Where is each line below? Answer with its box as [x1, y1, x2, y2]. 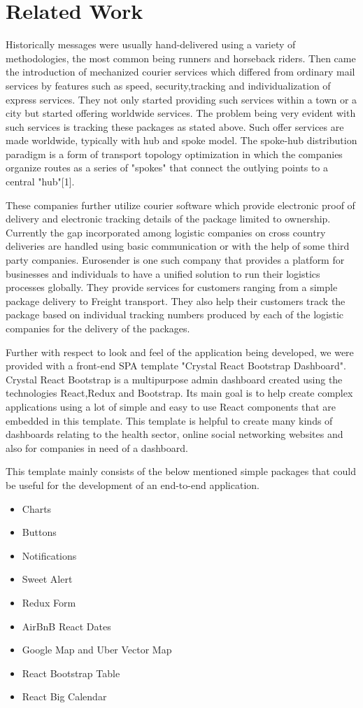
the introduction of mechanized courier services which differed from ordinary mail [6, 64, 355, 79]
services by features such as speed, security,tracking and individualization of [6, 78, 331, 92]
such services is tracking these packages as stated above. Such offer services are [6, 119, 344, 134]
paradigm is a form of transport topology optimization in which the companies [6, 146, 343, 161]
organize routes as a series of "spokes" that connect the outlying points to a [6, 160, 329, 175]
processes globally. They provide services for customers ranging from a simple [6, 280, 338, 295]
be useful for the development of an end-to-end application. [6, 477, 259, 492]
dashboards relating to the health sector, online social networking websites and [6, 427, 343, 441]
